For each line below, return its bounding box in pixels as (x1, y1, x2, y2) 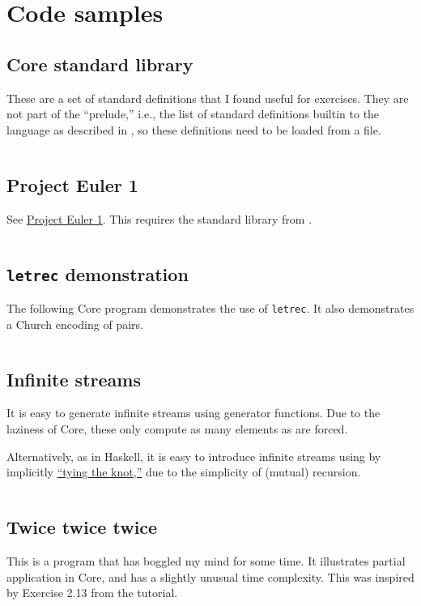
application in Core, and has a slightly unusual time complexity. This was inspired (6, 568, 415, 585)
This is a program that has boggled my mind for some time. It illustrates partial (6, 552, 406, 569)
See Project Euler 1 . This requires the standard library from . (6, 210, 313, 227)
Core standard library (6, 51, 193, 76)
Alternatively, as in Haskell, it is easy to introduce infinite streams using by (6, 447, 381, 464)
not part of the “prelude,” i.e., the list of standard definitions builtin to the (6, 105, 380, 122)
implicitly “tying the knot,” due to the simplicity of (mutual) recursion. (6, 463, 361, 480)
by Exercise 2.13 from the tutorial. (6, 584, 178, 601)
